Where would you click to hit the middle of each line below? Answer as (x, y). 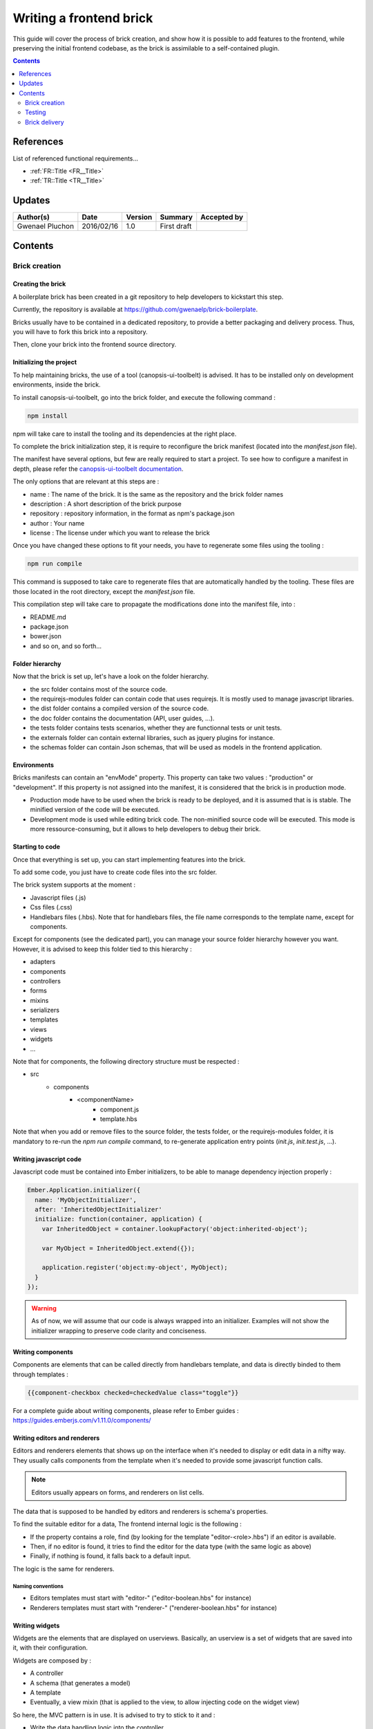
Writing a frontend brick (83, 18)
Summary (176, 217)
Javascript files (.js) (58, 897)
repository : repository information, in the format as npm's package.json (132, 514)
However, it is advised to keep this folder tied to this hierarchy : (103, 949)
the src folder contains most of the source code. (99, 689)
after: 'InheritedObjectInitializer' (98, 1209)
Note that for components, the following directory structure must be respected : (126, 1062)
